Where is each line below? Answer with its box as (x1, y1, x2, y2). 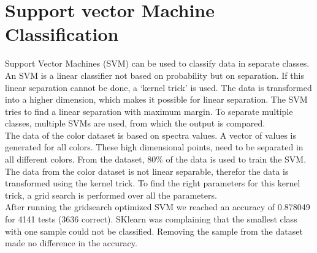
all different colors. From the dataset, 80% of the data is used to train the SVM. (5, 153, 307, 166)
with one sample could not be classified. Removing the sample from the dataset (5, 224, 303, 237)
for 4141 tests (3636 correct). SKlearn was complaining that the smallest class (5, 213, 297, 226)
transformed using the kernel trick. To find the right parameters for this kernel (5, 177, 300, 189)
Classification (5, 21, 119, 46)
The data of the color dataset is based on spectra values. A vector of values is (5, 128, 297, 141)
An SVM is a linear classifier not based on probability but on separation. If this (5, 68, 304, 81)
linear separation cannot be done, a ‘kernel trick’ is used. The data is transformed (5, 81, 312, 94)
